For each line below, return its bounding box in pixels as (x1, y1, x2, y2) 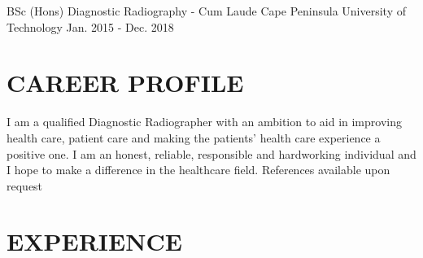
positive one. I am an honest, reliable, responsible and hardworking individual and (7, 145, 416, 162)
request (7, 177, 43, 194)
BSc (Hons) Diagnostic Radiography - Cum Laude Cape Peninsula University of (7, 2, 406, 19)
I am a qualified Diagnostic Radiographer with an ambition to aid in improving (7, 113, 402, 130)
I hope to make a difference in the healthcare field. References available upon (7, 161, 390, 178)
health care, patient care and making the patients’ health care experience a (7, 129, 381, 146)
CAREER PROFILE (7, 66, 244, 99)
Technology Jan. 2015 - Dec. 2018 (7, 18, 174, 35)
